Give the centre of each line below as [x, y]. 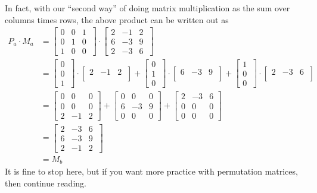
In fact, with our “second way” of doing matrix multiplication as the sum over [147, 8]
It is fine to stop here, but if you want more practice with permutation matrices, [151, 171]
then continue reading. [46, 183]
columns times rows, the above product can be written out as [117, 19]
